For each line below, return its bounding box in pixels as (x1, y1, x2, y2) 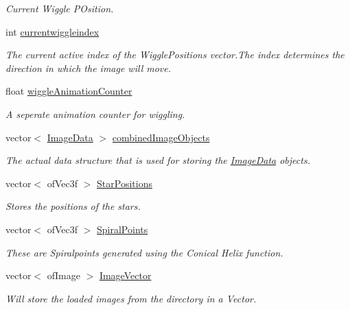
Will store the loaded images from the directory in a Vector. (5, 291, 257, 305)
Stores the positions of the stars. (5, 199, 141, 213)
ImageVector (99, 268, 152, 283)
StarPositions (97, 176, 152, 190)
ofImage (47, 268, 80, 283)
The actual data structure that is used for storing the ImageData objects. (5, 153, 310, 167)
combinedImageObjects (112, 130, 210, 144)
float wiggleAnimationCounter (5, 84, 132, 98)
